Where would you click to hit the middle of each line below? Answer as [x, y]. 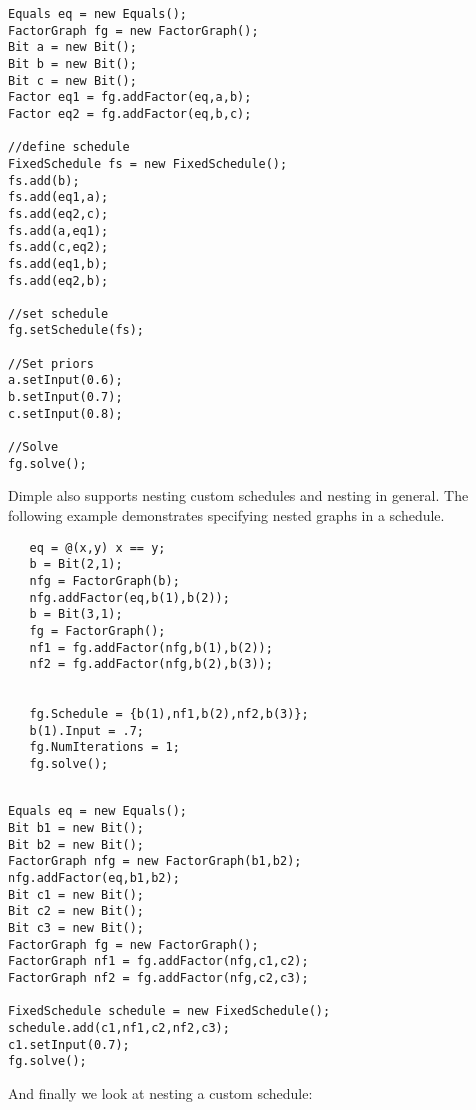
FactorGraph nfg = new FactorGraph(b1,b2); [155, 861]
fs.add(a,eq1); [58, 230]
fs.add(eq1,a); [58, 197]
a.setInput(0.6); [65, 380]
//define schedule [69, 147]
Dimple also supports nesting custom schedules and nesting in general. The [238, 495]
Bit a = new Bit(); [72, 47]
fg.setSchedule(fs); [76, 330]
